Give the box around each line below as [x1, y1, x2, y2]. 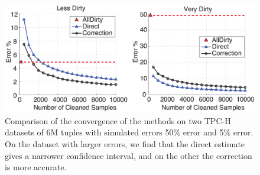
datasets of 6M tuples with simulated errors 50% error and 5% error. [5, 126, 253, 138]
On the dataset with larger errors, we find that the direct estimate [5, 137, 245, 150]
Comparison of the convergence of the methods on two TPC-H [5, 114, 231, 127]
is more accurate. [5, 161, 67, 173]
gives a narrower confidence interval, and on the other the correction [5, 149, 252, 161]
